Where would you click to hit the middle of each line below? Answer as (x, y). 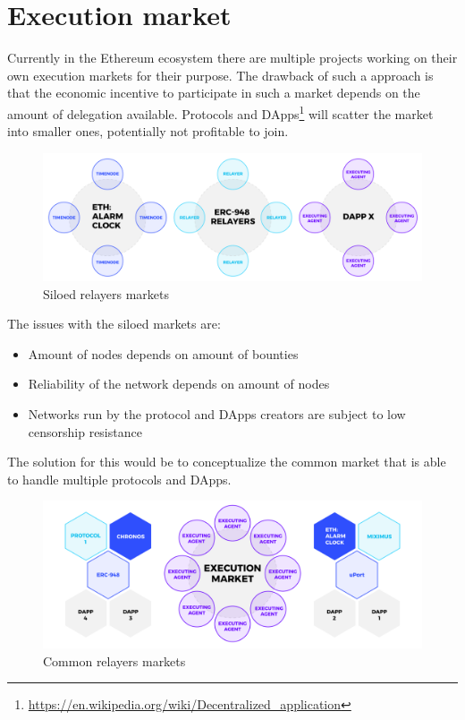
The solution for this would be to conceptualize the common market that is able (227, 462)
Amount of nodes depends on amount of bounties (163, 353)
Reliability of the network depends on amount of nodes (179, 384)
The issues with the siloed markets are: (114, 324)
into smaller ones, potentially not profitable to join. (148, 131)
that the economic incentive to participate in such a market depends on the (214, 93)
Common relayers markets (114, 660)
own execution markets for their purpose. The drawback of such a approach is (220, 75)
